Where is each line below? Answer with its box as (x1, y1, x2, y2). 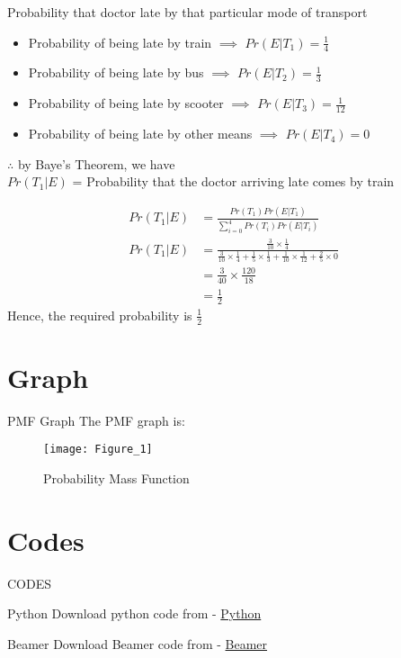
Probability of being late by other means (28, 124, 253, 143)
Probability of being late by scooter (28, 94, 224, 113)
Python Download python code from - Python (7, 604, 262, 623)
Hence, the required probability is (7, 305, 192, 324)
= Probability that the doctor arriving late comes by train (72, 172, 395, 191)
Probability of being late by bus (28, 63, 204, 82)
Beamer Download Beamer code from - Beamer (7, 635, 268, 653)
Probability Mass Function (43, 469, 190, 488)
